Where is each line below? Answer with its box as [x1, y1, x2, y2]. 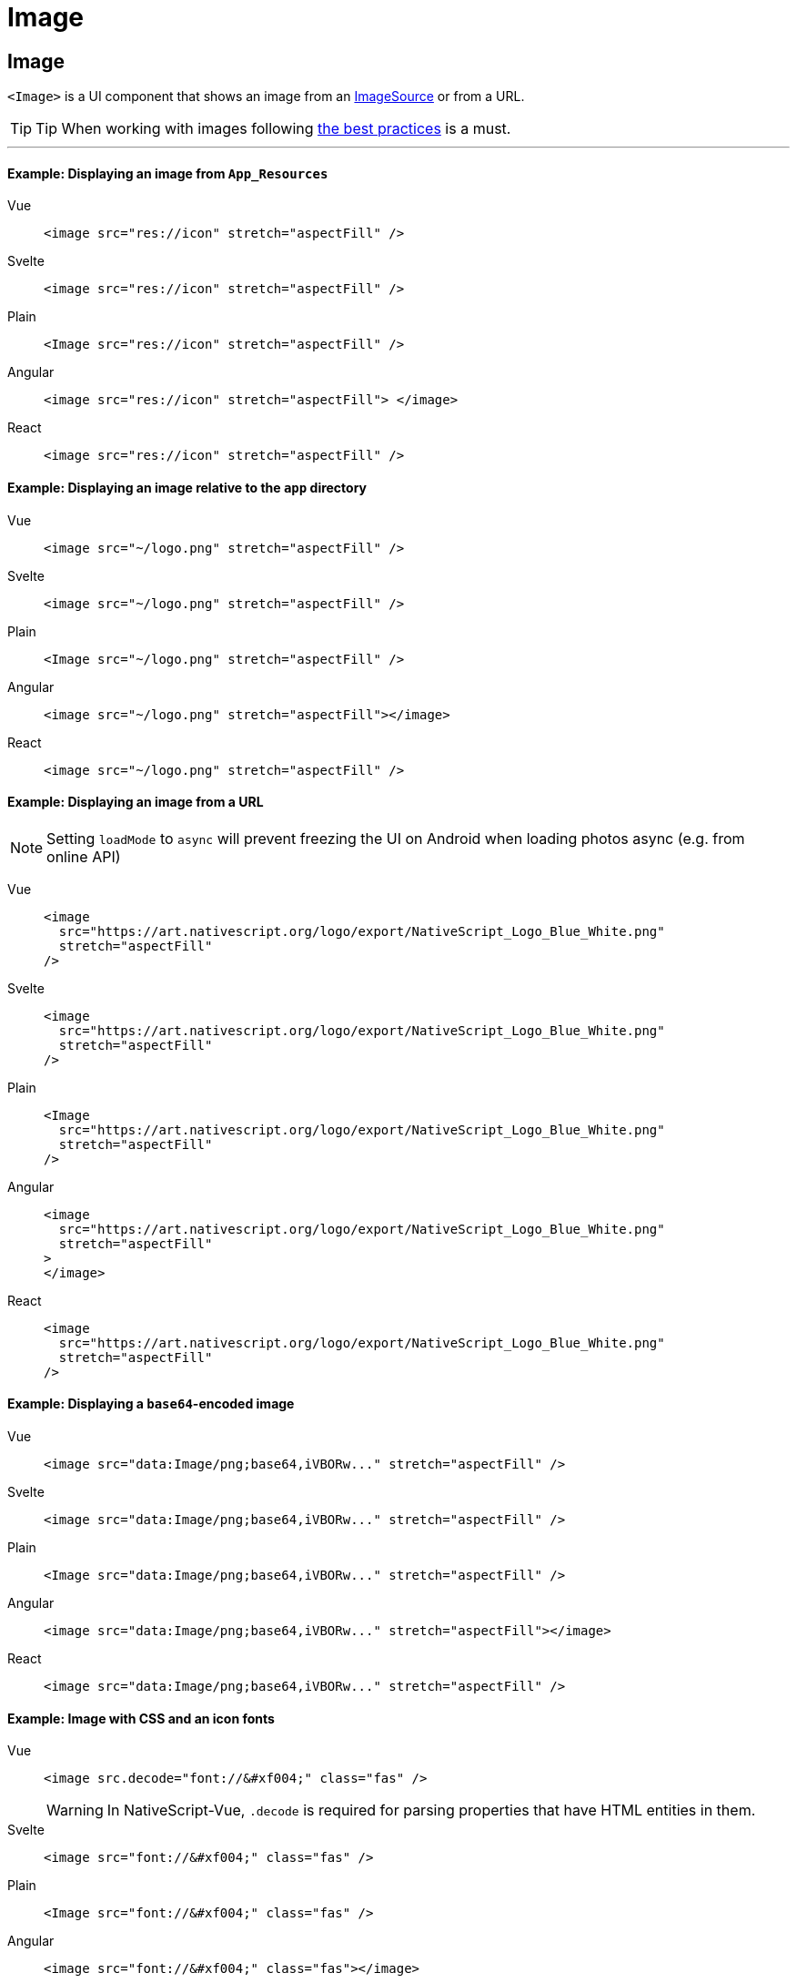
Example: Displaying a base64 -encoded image [7, 1396, 295, 1412]
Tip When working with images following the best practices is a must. [35, 119, 511, 138]
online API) [46, 847, 121, 866]
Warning [46, 1801, 104, 1820]
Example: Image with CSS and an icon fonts [7, 1710, 275, 1726]
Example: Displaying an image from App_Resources [7, 165, 328, 181]
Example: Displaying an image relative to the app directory [7, 480, 368, 495]
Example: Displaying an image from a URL [7, 794, 264, 810]
